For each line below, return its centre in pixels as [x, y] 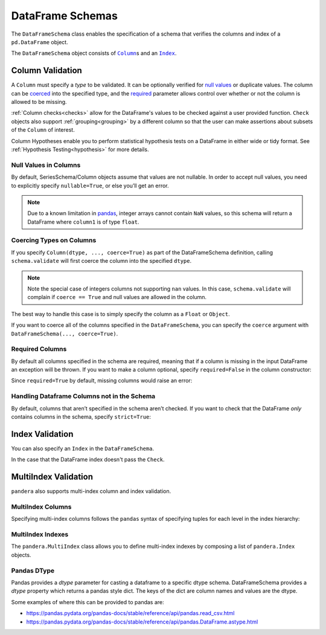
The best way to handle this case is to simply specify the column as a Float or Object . [120, 314]
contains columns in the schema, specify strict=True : [81, 417]
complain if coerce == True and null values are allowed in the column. [117, 297]
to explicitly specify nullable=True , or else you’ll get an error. [90, 185]
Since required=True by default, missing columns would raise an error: [102, 381]
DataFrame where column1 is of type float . [83, 222]
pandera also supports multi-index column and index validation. [91, 491]
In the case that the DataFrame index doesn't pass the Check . [88, 460]
